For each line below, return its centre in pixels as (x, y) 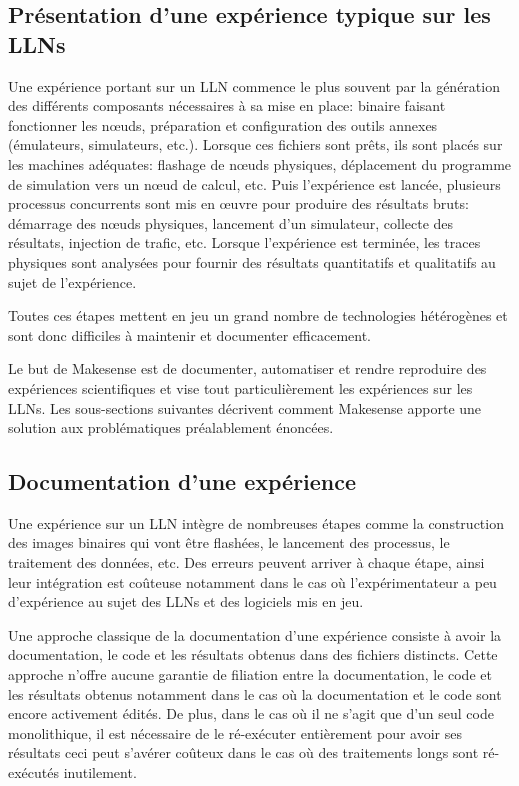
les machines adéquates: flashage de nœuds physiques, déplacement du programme (260, 163)
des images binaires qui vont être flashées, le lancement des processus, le (229, 542)
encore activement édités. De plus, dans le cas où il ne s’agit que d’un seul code (251, 713)
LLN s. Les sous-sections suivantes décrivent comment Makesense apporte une (245, 407)
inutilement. (100, 772)
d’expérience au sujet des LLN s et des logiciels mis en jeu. (186, 601)
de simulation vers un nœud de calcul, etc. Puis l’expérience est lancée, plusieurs (254, 183)
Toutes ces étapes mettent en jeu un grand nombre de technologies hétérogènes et (258, 315)
